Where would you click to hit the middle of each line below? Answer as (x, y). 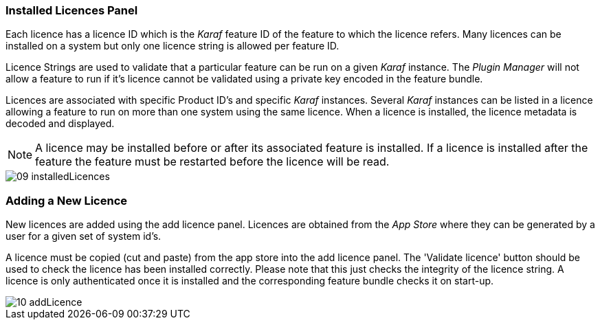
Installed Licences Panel (72, 10)
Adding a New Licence (67, 200)
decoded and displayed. (60, 124)
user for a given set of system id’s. (84, 236)
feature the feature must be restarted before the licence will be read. (212, 162)
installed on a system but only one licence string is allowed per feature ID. (173, 46)
